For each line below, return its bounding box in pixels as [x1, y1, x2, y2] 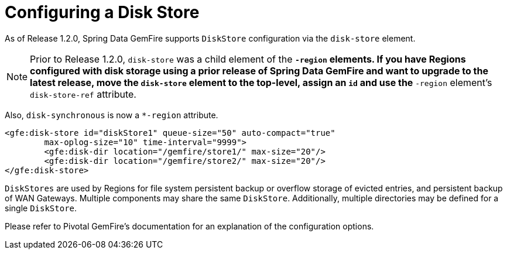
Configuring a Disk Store [5, 2, 200, 22]
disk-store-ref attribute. [30, 88, 136, 100]
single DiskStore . [5, 202, 77, 213]
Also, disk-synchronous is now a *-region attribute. [5, 109, 218, 120]
